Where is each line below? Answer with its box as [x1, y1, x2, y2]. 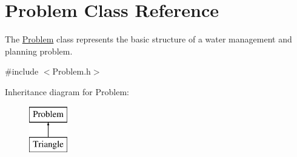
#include [5, 65, 39, 78]
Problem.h [52, 65, 91, 78]
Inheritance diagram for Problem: [5, 85, 129, 98]
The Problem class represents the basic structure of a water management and [5, 33, 292, 45]
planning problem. [5, 44, 73, 57]
